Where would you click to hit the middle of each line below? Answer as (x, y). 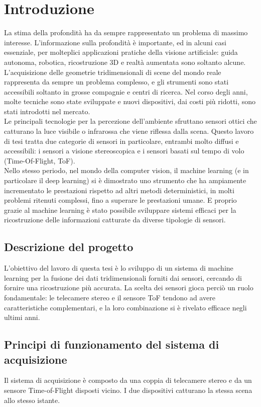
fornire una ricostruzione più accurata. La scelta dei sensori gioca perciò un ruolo (129, 288)
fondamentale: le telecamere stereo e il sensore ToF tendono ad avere (110, 297)
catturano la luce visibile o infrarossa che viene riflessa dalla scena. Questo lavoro (129, 131)
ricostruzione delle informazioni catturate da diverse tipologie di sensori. (115, 220)
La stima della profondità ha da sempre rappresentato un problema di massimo (126, 32)
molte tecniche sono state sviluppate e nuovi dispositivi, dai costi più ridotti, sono (130, 101)
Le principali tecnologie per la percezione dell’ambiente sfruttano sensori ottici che (130, 121)
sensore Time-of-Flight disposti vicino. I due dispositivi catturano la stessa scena (128, 390)
